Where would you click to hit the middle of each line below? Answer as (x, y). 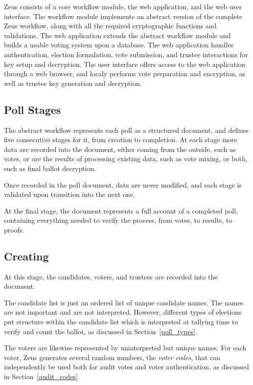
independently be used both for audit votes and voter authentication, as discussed (126, 367)
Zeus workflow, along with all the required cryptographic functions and (110, 26)
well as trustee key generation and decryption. (73, 83)
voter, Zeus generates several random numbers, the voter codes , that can (112, 357)
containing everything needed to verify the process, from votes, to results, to (118, 220)
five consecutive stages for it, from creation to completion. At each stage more (121, 139)
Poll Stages (32, 109)
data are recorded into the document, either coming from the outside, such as (120, 149)
